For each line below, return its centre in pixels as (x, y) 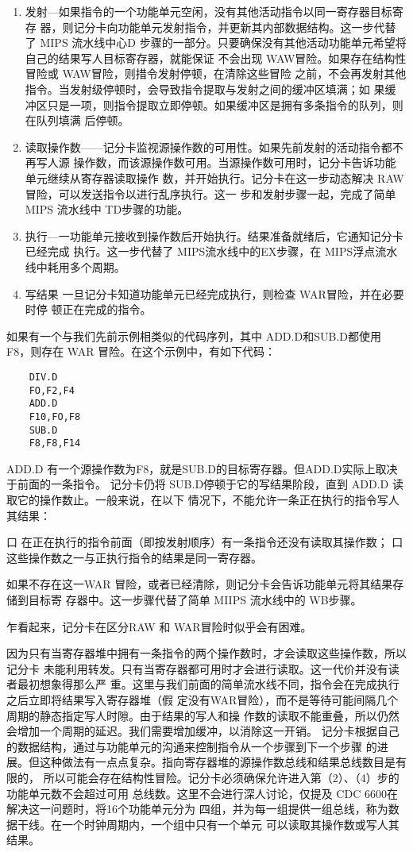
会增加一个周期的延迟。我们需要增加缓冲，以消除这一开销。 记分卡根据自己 (203, 731)
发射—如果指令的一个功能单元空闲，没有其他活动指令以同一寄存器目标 (208, 11)
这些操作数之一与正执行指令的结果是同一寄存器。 (134, 557)
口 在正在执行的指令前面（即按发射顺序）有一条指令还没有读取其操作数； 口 (205, 542)
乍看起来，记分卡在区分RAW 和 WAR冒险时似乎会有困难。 (159, 626)
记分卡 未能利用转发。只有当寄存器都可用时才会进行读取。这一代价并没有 (197, 668)
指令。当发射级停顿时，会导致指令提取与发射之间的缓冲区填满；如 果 (205, 89)
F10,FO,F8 (55, 416)
